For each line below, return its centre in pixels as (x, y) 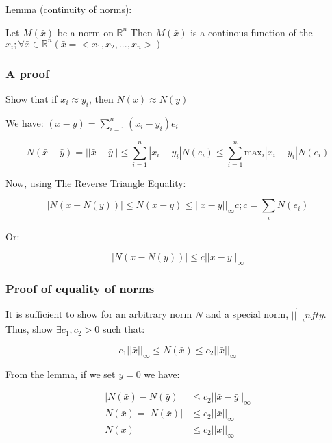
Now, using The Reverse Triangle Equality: (96, 182)
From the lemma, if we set (61, 374)
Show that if (31, 98)
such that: (124, 329)
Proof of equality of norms (80, 289)
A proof (27, 73)
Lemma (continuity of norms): (69, 9)
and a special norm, (247, 314)
